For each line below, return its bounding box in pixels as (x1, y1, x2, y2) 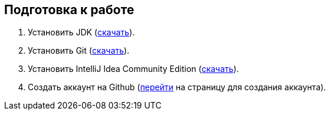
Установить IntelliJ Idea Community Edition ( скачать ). (28, 64, 239, 74)
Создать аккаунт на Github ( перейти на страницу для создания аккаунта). (28, 82, 326, 93)
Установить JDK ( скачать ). (28, 27, 135, 38)
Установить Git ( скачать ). (28, 45, 129, 56)
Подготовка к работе (4, 2, 135, 17)
